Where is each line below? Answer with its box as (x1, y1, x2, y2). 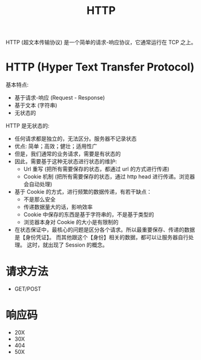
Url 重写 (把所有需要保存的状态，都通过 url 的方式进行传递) (23, 165, 170, 173)
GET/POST (14, 285, 42, 293)
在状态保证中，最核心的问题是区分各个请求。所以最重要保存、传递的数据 (14, 226, 195, 234)
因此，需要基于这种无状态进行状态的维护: (14, 158, 117, 165)
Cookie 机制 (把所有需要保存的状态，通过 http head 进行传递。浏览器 (23, 173, 195, 180)
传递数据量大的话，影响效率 (23, 203, 93, 211)
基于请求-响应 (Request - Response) (14, 94, 105, 101)
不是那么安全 (23, 195, 56, 203)
